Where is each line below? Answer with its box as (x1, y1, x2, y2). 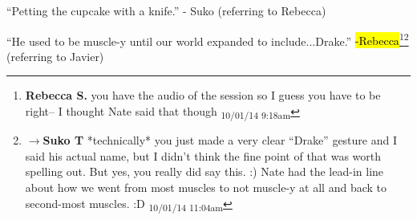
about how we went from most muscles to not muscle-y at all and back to (25, 178, 387, 195)
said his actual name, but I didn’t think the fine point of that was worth (25, 147, 382, 164)
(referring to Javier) (6, 47, 104, 64)
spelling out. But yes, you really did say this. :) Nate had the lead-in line (25, 163, 384, 180)
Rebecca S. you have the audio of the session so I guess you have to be (25, 87, 381, 104)
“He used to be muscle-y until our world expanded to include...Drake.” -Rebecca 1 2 (6, 30, 409, 49)
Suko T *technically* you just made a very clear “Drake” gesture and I (43, 132, 398, 149)
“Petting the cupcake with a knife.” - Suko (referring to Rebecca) (6, 2, 326, 18)
